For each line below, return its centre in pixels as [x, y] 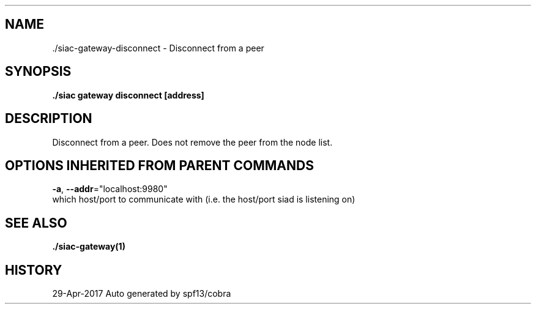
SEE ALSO [36, 223]
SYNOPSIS [38, 72]
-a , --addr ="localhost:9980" [110, 189]
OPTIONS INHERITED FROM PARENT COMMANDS [159, 165]
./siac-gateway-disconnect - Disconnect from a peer [158, 48]
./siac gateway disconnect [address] [128, 95]
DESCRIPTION [49, 119]
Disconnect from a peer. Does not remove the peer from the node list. [192, 142]
